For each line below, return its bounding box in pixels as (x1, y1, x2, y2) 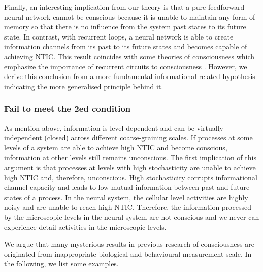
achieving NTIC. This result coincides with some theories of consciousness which (4, 51, 255, 61)
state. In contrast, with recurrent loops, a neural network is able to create (4, 31, 234, 42)
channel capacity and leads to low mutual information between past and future (4, 182, 250, 192)
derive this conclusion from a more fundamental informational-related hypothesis (4, 71, 255, 82)
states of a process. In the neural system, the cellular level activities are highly (4, 191, 248, 202)
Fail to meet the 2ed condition (4, 102, 131, 115)
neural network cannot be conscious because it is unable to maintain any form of (4, 11, 255, 22)
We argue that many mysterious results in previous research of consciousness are (4, 239, 254, 249)
